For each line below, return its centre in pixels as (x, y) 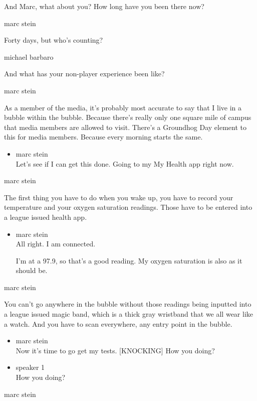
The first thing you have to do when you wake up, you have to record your (119, 197)
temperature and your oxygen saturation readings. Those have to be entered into (128, 207)
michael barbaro (29, 56)
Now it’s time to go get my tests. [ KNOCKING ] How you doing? (115, 350)
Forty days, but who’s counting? (54, 40)
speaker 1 (30, 367)
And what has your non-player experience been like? (84, 74)
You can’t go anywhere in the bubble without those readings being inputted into (128, 304)
